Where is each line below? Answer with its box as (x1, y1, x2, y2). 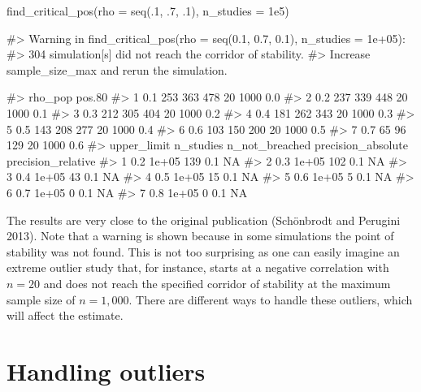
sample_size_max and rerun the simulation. (7, 61, 228, 78)
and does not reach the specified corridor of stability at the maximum (43, 274, 391, 291)
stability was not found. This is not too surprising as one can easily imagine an (7, 243, 400, 260)
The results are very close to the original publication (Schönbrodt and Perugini (7, 211, 401, 228)
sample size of (7, 291, 76, 308)
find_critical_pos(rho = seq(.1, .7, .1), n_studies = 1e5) (7, 2, 289, 19)
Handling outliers (7, 354, 206, 387)
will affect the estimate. (7, 307, 124, 324)
